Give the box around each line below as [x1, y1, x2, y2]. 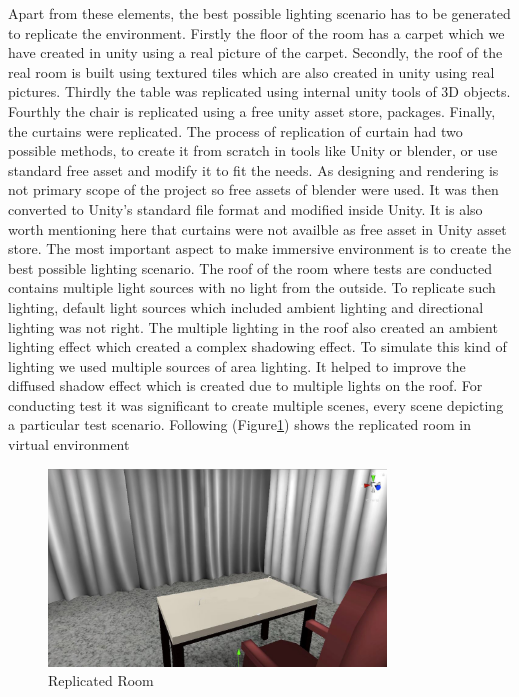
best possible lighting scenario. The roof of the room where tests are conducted [8, 257, 493, 278]
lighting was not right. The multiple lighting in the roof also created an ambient [8, 316, 498, 337]
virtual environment [8, 434, 130, 455]
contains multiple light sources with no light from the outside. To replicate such [8, 277, 496, 298]
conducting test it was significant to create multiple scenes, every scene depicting [8, 394, 504, 415]
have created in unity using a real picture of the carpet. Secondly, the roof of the [8, 42, 503, 63]
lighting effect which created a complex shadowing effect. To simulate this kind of [8, 336, 507, 357]
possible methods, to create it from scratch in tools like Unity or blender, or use [8, 140, 498, 161]
